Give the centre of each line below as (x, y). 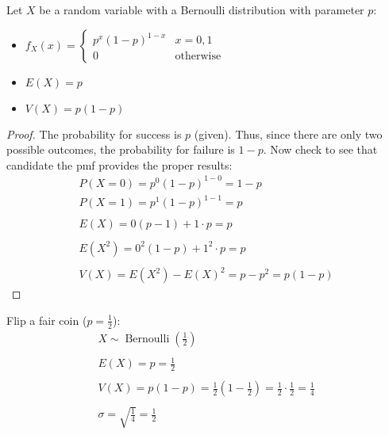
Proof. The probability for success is (94, 134)
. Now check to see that (320, 149)
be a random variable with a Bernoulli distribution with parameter (202, 10)
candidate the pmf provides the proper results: (119, 164)
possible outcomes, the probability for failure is (121, 149)
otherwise (198, 57)
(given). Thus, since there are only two (288, 134)
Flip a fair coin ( (47, 320)
